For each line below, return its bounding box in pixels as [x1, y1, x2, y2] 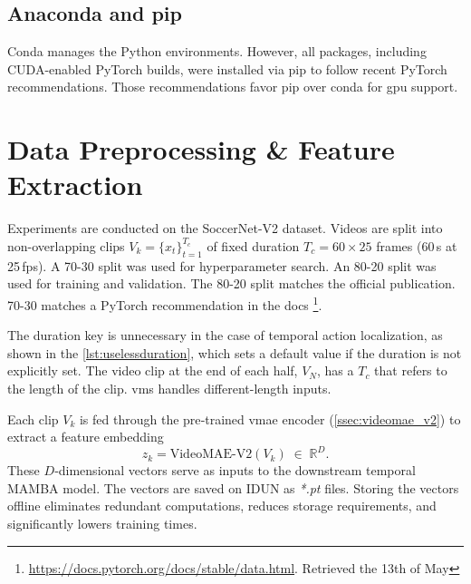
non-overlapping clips [7, 236, 125, 255]
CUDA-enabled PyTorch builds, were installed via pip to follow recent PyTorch [7, 59, 447, 78]
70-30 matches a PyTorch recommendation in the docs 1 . [7, 292, 322, 314]
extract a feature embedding [7, 427, 164, 446]
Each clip [7, 409, 59, 428]
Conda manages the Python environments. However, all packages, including [7, 42, 427, 61]
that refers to [374, 361, 447, 380]
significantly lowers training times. [7, 513, 197, 532]
